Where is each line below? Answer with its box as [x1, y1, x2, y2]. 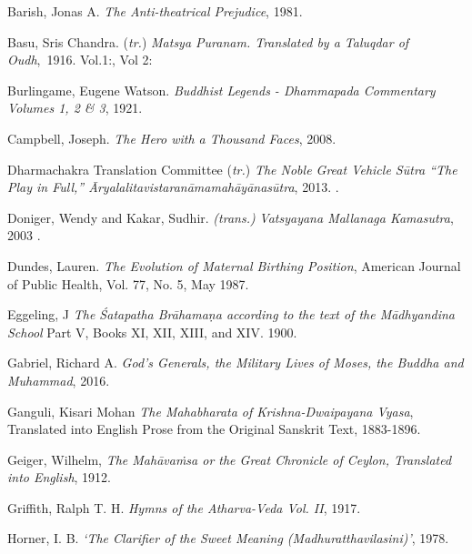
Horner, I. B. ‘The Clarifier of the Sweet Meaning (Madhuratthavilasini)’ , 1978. [7, 529, 449, 548]
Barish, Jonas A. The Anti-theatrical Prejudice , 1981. [7, 2, 303, 20]
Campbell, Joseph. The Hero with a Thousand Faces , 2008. [7, 128, 336, 147]
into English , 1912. [7, 468, 111, 487]
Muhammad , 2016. [7, 370, 110, 389]
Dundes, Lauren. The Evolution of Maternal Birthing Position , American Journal [7, 256, 461, 275]
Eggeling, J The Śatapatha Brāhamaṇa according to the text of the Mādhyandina [7, 305, 455, 324]
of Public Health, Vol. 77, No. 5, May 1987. [7, 274, 249, 293]
